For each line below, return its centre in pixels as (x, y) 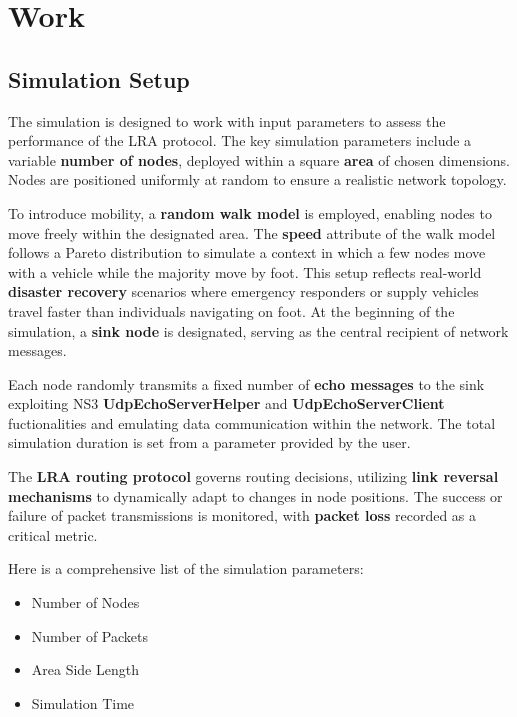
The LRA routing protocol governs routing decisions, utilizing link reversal (253, 476)
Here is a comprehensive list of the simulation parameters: (186, 568)
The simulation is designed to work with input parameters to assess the (227, 120)
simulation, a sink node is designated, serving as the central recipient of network (258, 330)
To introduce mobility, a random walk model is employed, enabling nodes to (250, 212)
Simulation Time (83, 702)
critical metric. (53, 534)
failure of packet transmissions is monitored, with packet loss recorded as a (242, 515)
